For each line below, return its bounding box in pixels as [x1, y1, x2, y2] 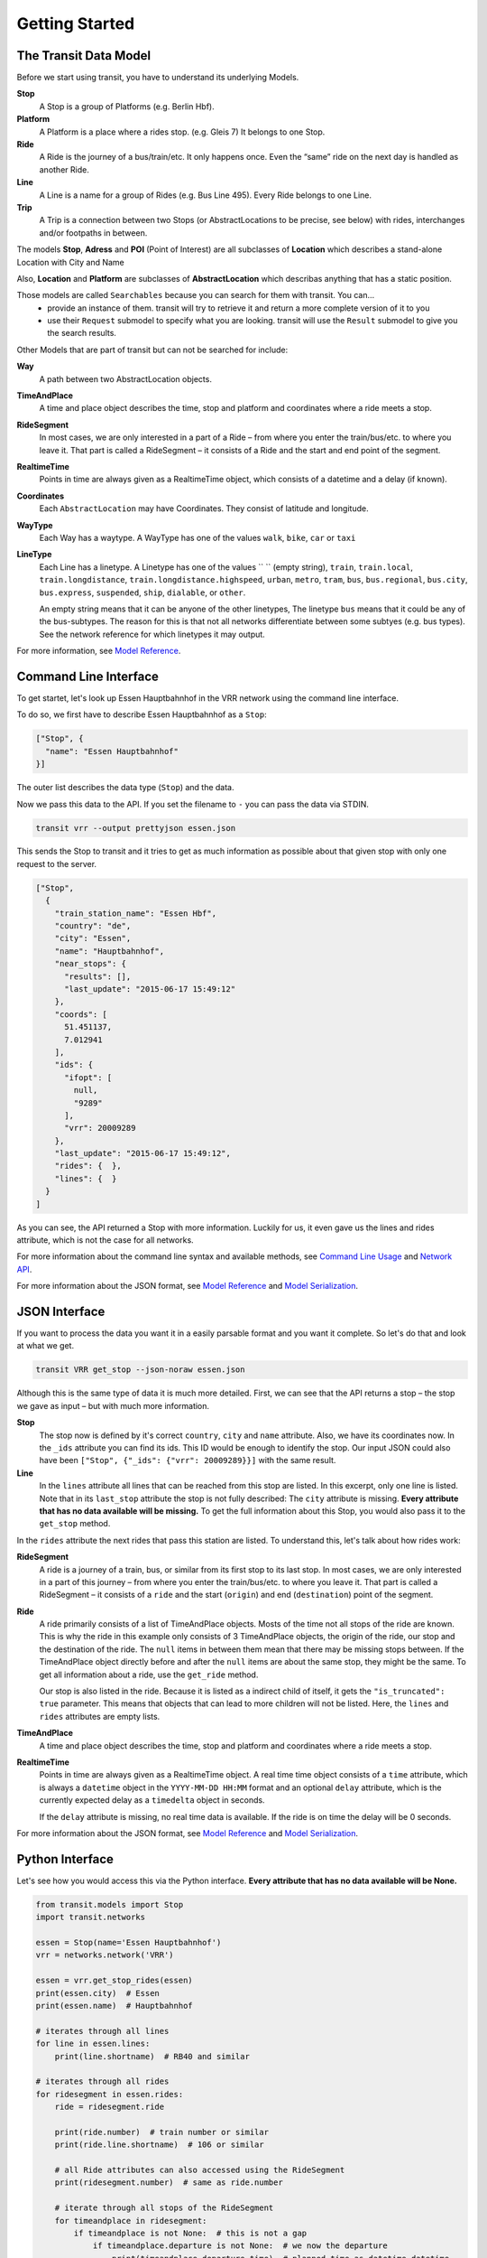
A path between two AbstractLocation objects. [39, 373, 212, 384]
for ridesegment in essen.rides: [35, 2089, 184, 2099]
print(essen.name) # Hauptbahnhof [35, 2001, 193, 2011]
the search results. [47, 328, 117, 339]
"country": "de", [54, 921, 132, 931]
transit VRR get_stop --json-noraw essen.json [35, 1365, 245, 1375]
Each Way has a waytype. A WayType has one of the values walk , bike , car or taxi [39, 532, 356, 543]
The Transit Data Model [16, 48, 152, 63]
